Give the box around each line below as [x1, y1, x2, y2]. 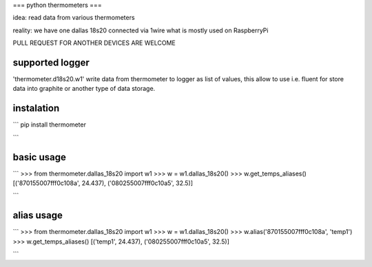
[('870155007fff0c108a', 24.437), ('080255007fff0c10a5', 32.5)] [12, 179, 193, 187]
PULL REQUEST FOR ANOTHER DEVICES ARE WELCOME [12, 39, 176, 47]
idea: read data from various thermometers [12, 14, 135, 22]
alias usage [12, 210, 63, 222]
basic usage [12, 151, 67, 163]
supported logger [12, 56, 90, 68]
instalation [12, 103, 60, 114]
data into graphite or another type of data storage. [12, 85, 156, 93]
